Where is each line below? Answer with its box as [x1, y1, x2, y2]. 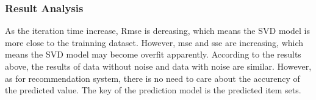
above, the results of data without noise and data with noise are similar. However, [5, 60, 312, 72]
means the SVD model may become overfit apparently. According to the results [5, 48, 301, 61]
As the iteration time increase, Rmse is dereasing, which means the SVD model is [5, 24, 310, 37]
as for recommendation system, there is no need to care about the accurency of [5, 72, 300, 84]
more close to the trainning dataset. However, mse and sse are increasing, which [5, 36, 304, 48]
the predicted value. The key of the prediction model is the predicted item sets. [5, 84, 301, 96]
